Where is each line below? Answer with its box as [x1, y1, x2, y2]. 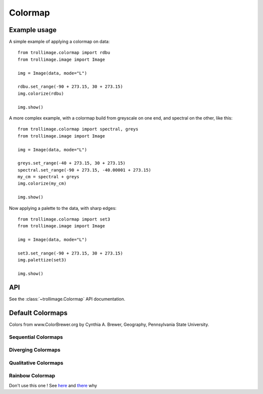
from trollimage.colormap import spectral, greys [18, 126, 139, 132]
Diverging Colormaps [9, 346, 61, 353]
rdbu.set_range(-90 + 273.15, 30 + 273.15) [18, 84, 123, 89]
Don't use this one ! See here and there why [9, 382, 97, 388]
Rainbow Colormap [9, 372, 56, 379]
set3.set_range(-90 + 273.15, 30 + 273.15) [18, 251, 123, 256]
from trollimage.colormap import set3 [18, 217, 111, 222]
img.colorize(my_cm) [18, 181, 67, 187]
